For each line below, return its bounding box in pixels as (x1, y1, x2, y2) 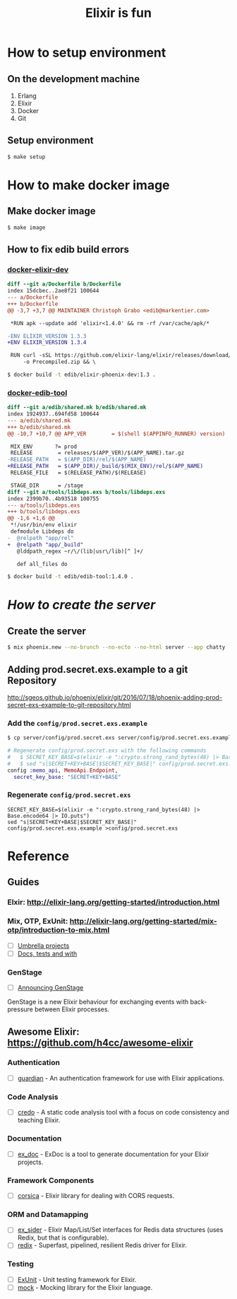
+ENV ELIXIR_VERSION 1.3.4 (7, 339, 87, 346)
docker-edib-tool (7, 387, 68, 397)
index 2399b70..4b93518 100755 (7, 495, 99, 502)
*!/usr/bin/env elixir (10, 522, 78, 529)
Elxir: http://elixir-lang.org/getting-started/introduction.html (7, 898, 220, 907)
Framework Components (7, 1175, 95, 1185)
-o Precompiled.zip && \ (23, 358, 97, 365)
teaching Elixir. (17, 1116, 61, 1124)
